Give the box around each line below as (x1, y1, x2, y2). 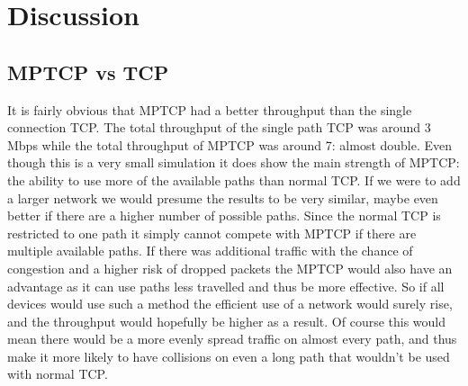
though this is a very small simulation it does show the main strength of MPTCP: (7, 153, 460, 172)
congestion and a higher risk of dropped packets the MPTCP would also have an (7, 258, 453, 277)
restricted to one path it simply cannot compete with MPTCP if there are (7, 223, 417, 242)
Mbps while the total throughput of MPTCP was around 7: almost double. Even (7, 135, 453, 154)
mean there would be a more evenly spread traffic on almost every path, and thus (7, 329, 457, 348)
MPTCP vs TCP (7, 58, 169, 85)
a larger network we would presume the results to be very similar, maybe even (7, 188, 438, 207)
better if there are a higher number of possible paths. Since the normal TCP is (7, 206, 441, 225)
